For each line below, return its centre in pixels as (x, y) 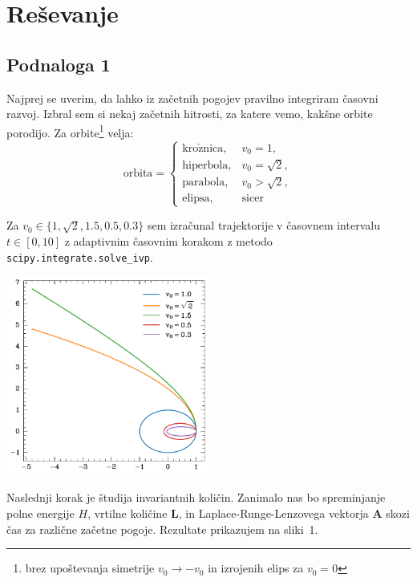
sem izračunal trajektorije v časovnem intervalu (263, 225)
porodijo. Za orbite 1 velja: (70, 131)
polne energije (40, 513)
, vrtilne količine (128, 513)
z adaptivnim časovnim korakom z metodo (168, 241)
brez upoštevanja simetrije (90, 568)
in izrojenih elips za (256, 568)
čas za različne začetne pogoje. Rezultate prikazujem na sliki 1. (162, 529)
